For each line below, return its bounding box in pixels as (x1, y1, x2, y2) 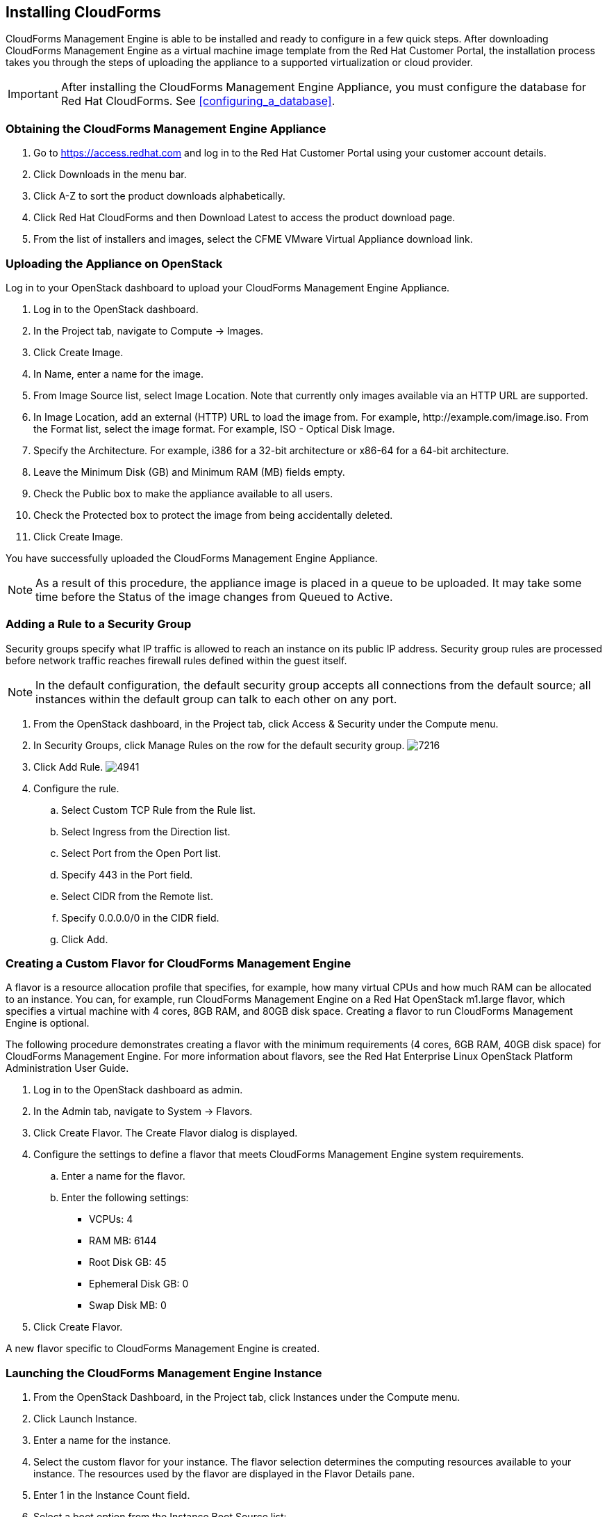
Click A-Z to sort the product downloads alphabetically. (33, 190, 285, 202)
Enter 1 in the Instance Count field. (33, 1489, 190, 1502)
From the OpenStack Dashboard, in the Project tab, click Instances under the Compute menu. (33, 1391, 460, 1404)
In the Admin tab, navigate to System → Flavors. (33, 1105, 253, 1118)
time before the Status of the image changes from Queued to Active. (35, 589, 393, 604)
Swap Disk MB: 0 (89, 1299, 167, 1312)
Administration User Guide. (6, 1062, 129, 1075)
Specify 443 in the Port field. (61, 868, 193, 881)
